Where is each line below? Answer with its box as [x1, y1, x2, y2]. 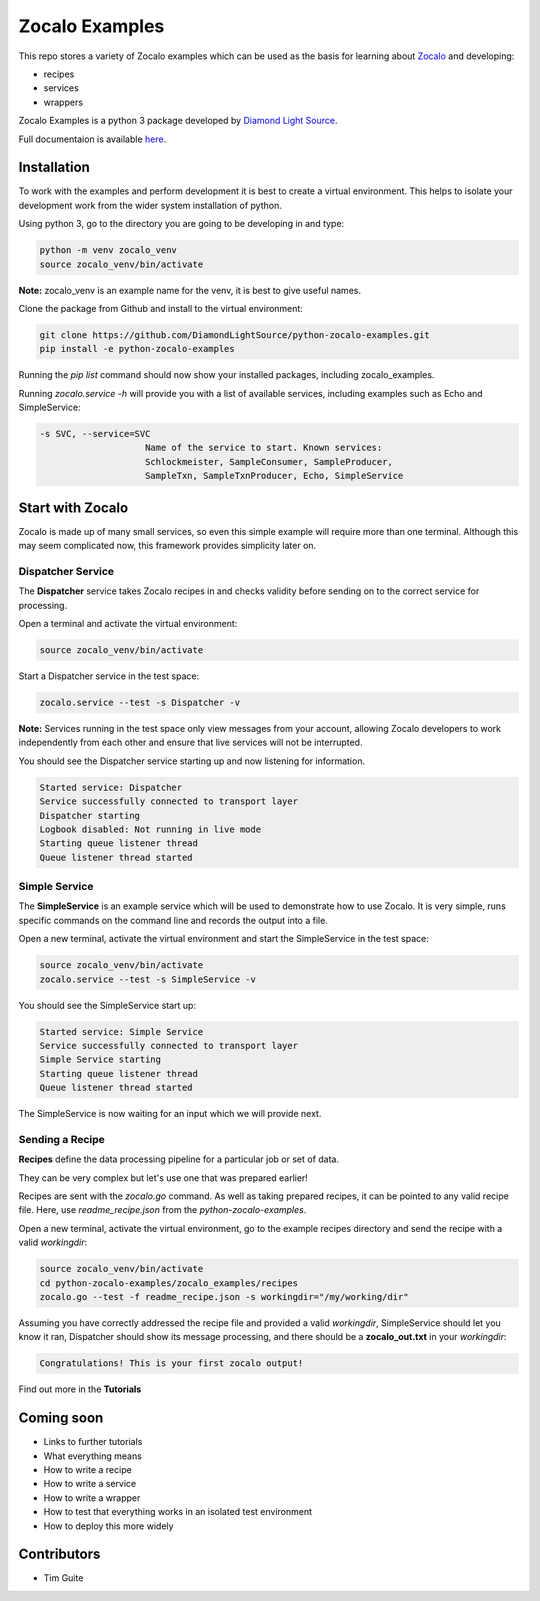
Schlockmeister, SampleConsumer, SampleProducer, [145, 456, 394, 467]
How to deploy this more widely [43, 1520, 174, 1532]
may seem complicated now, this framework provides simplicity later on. [18, 540, 317, 552]
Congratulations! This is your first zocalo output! [39, 1358, 304, 1369]
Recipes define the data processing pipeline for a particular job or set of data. [18, 1153, 340, 1165]
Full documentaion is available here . [18, 133, 167, 145]
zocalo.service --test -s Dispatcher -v [39, 697, 240, 708]
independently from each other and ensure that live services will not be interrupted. [18, 736, 363, 749]
